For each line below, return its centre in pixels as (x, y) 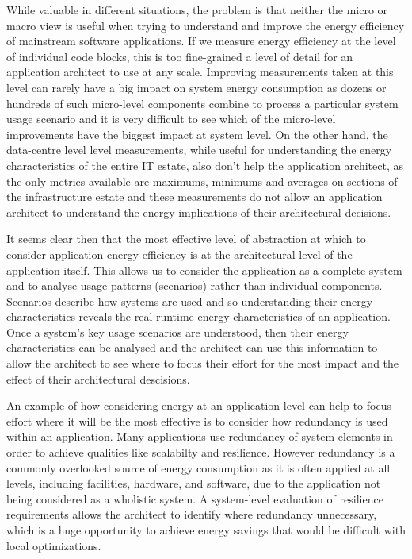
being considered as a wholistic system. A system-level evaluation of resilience (195, 498)
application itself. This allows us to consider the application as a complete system (204, 270)
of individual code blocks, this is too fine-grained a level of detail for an (180, 56)
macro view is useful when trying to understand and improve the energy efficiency (206, 25)
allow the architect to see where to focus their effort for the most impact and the (203, 363)
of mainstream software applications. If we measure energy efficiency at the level (201, 41)
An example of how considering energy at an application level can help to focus (199, 405)
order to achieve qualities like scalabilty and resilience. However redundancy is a (201, 452)
